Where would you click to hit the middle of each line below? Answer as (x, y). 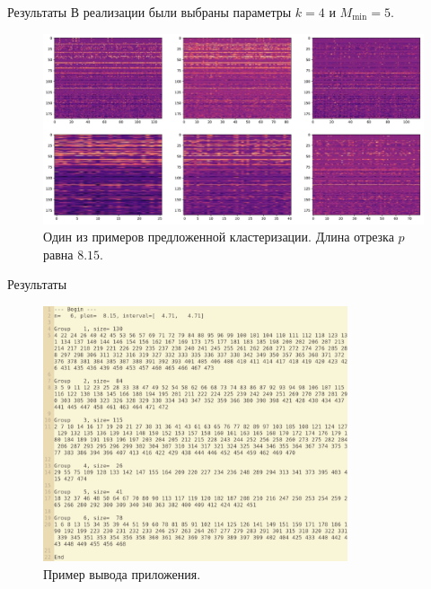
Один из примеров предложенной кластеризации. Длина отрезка (219, 237)
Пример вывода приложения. (122, 573)
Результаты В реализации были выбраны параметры (150, 12)
